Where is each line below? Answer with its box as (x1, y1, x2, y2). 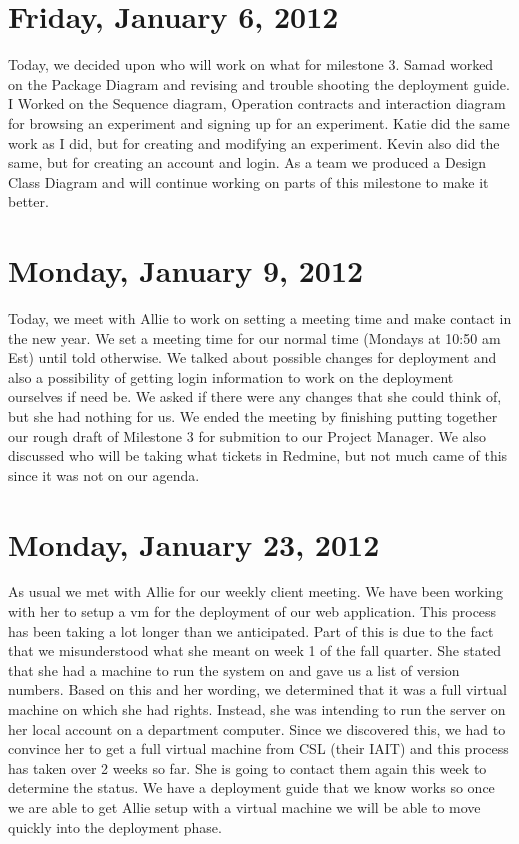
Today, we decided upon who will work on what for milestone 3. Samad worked (8, 54, 494, 75)
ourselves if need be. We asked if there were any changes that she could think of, (8, 386, 502, 407)
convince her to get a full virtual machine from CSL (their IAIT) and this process (8, 738, 509, 759)
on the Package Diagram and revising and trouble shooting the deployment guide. (8, 73, 510, 94)
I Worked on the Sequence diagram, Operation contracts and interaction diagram (8, 93, 506, 114)
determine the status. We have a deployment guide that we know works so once (8, 777, 495, 798)
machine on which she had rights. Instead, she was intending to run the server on (8, 699, 506, 720)
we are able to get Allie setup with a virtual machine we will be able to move (8, 797, 481, 817)
